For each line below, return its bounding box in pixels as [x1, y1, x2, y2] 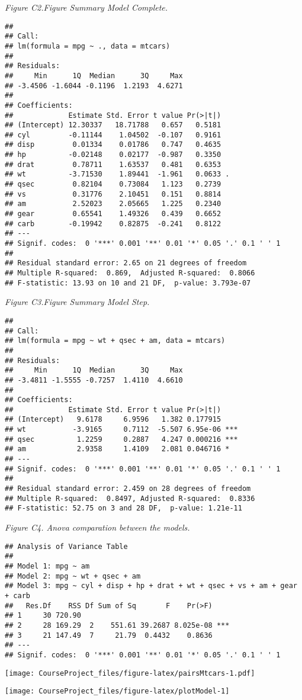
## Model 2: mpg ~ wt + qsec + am [5, 571, 141, 580]
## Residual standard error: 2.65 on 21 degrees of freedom [5, 259, 247, 268]
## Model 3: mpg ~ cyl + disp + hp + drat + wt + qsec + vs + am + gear [5, 582, 297, 590]
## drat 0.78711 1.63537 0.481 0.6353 [5, 160, 221, 169]
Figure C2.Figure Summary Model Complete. [5, 1, 168, 13]
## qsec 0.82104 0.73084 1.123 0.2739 [5, 180, 221, 189]
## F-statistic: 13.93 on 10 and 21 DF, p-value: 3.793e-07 [5, 278, 251, 287]
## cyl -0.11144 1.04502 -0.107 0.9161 [5, 130, 221, 139]
